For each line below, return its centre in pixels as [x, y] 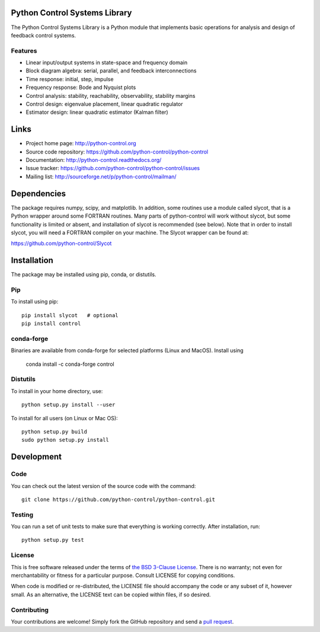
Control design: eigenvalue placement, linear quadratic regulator [104, 104]
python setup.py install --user [68, 405]
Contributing [30, 609]
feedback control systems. [44, 35]
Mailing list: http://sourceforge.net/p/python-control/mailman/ [101, 176]
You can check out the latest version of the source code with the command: [103, 486]
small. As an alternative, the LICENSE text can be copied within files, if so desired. [111, 594]
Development [36, 457]
